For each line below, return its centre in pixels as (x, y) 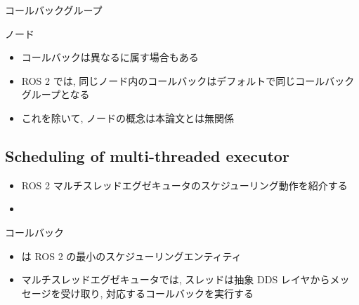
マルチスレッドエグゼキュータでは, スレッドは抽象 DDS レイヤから (176, 279)
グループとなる (56, 94)
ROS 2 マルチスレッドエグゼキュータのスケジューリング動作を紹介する (184, 185)
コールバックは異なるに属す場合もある (110, 57)
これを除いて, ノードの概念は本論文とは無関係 (128, 117)
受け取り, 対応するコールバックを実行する (157, 293)
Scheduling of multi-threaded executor (147, 155)
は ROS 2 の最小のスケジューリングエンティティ (131, 256)
